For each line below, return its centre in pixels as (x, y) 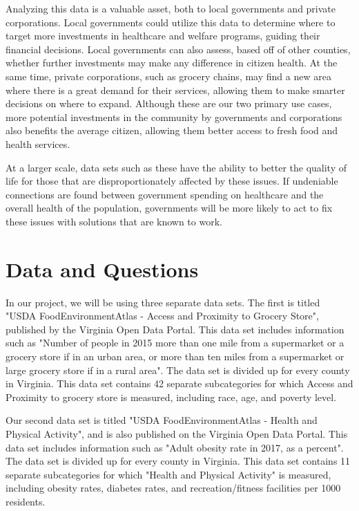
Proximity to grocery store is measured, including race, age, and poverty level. (171, 397)
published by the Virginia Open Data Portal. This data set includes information (175, 329)
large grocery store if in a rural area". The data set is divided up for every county (178, 370)
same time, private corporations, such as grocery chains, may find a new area (168, 76)
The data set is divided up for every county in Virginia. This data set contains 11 (178, 461)
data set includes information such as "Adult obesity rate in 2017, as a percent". (175, 447)
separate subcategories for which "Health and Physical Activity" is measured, (168, 474)
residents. (26, 501)
